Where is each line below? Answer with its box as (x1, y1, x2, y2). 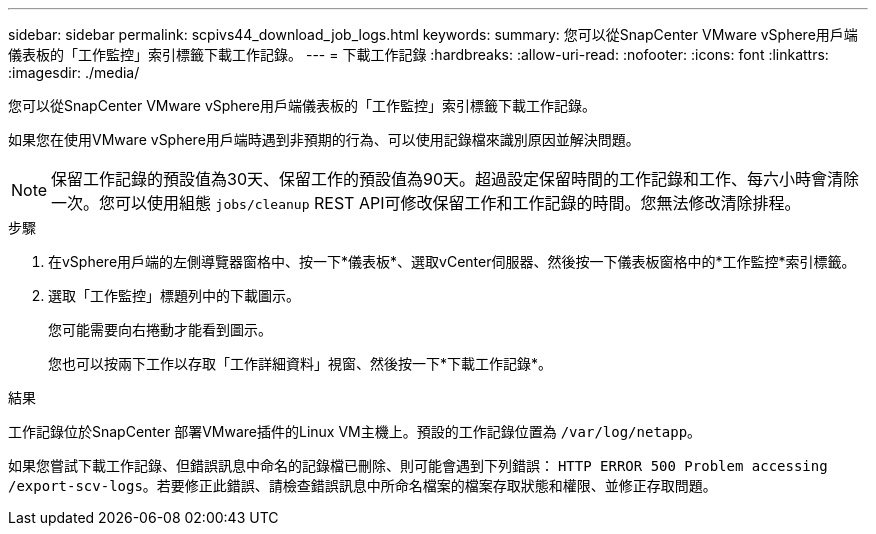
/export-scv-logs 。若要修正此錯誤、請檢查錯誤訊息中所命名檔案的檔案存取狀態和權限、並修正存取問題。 (8, 477, 717, 494)
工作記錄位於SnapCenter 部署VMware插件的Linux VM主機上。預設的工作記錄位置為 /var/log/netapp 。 (8, 423, 702, 440)
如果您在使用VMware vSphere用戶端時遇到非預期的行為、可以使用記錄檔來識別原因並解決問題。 (8, 131, 640, 148)
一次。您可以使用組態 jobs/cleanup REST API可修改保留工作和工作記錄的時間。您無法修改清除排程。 (51, 193, 801, 213)
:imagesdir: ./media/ (8, 64, 140, 81)
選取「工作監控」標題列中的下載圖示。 (48, 287, 300, 304)
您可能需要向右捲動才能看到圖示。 (48, 321, 272, 338)
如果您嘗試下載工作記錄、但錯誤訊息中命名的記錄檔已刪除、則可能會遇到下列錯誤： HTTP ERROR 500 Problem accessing (8, 457, 828, 474)
